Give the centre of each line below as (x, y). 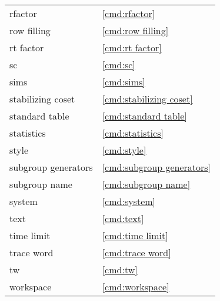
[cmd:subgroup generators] (156, 167)
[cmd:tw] (120, 269)
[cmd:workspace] (136, 287)
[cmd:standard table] (144, 116)
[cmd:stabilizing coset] (147, 99)
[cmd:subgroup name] (146, 184)
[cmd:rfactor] (129, 13)
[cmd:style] (124, 150)
